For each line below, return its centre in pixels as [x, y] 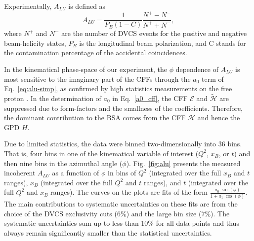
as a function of [76, 173]
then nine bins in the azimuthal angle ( [63, 163]
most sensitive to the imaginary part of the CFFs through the [97, 79]
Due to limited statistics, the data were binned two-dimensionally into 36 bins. [123, 144]
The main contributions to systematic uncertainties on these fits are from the [121, 203]
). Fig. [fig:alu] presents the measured [183, 163]
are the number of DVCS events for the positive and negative [154, 33]
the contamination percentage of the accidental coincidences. [96, 52]
